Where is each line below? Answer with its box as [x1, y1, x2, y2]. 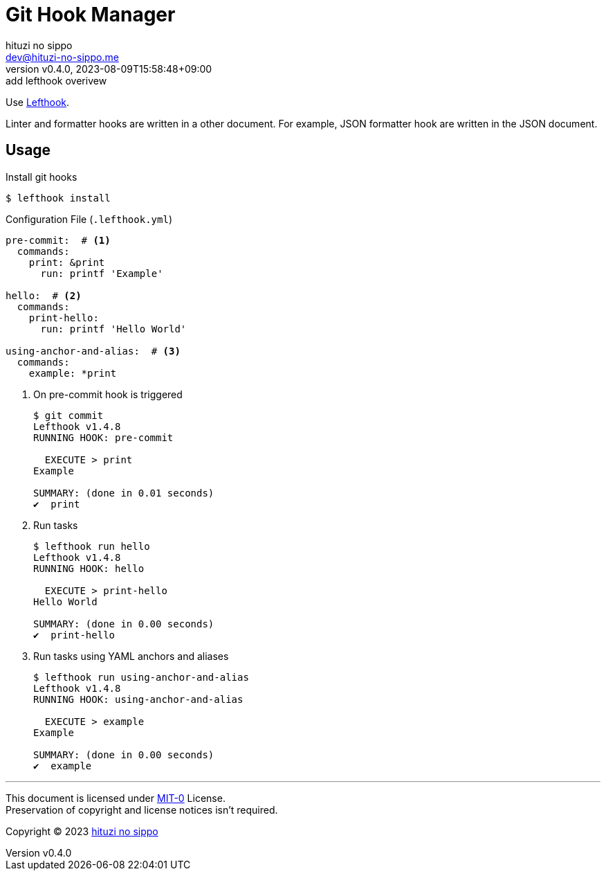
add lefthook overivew [6, 74, 107, 87]
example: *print [28, 367, 117, 379]
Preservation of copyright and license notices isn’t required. [6, 803, 278, 816]
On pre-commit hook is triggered [33, 388, 183, 400]
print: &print [28, 256, 105, 268]
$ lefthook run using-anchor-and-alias [33, 671, 249, 683]
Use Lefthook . [6, 96, 70, 108]
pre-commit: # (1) [6, 234, 111, 246]
